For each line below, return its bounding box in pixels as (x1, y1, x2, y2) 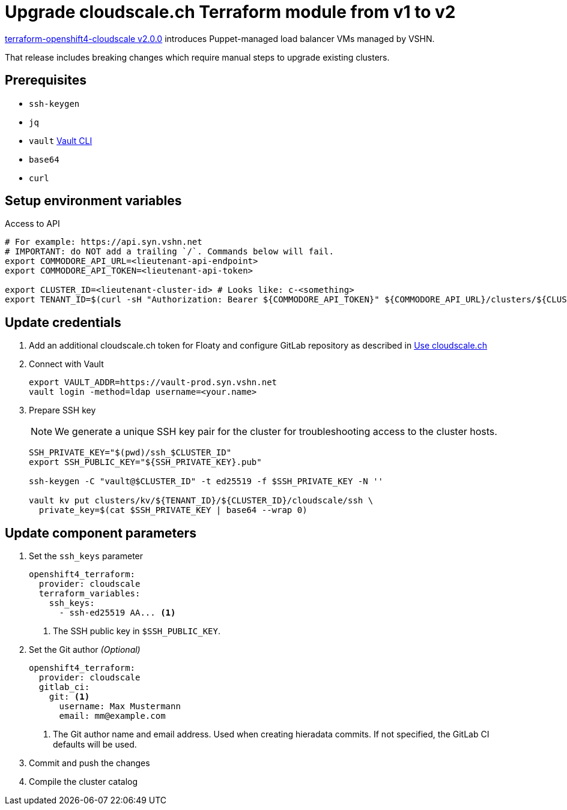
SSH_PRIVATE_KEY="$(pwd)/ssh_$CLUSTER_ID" (29, 448, 232, 458)
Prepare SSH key (29, 405, 96, 416)
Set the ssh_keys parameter (29, 551, 144, 562)
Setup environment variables (5, 193, 182, 209)
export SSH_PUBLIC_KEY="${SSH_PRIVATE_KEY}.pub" (29, 457, 262, 467)
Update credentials (5, 314, 121, 330)
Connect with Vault (29, 359, 104, 370)
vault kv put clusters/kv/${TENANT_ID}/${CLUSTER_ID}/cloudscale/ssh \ (29, 496, 374, 506)
